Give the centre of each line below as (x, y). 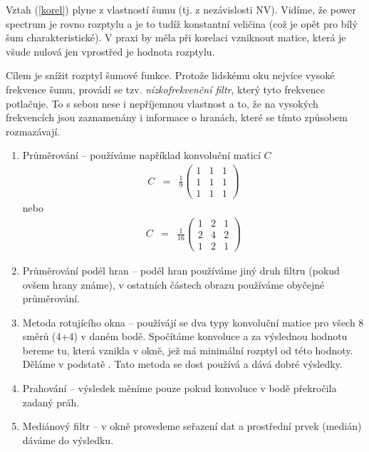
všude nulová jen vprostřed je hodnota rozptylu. (110, 51)
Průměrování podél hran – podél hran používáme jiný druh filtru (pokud (181, 270)
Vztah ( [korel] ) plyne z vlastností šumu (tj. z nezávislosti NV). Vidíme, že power (181, 9)
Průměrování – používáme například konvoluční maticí (141, 155)
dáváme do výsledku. (68, 440)
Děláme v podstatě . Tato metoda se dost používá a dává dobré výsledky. (182, 364)
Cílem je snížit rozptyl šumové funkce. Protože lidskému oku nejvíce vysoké (170, 75)
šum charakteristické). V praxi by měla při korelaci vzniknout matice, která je (176, 37)
